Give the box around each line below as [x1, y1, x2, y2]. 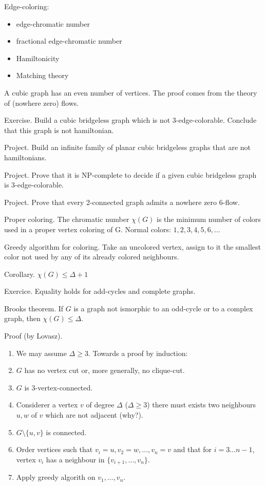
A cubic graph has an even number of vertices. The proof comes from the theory [4, 87, 257, 98]
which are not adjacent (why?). [45, 409, 143, 420]
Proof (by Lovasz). [4, 330, 63, 341]
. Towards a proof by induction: [88, 347, 188, 358]
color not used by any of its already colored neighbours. [4, 251, 179, 262]
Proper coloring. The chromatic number [4, 214, 129, 225]
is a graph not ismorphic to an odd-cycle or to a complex [73, 303, 253, 313]
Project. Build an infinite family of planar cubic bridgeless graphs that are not [4, 142, 251, 153]
